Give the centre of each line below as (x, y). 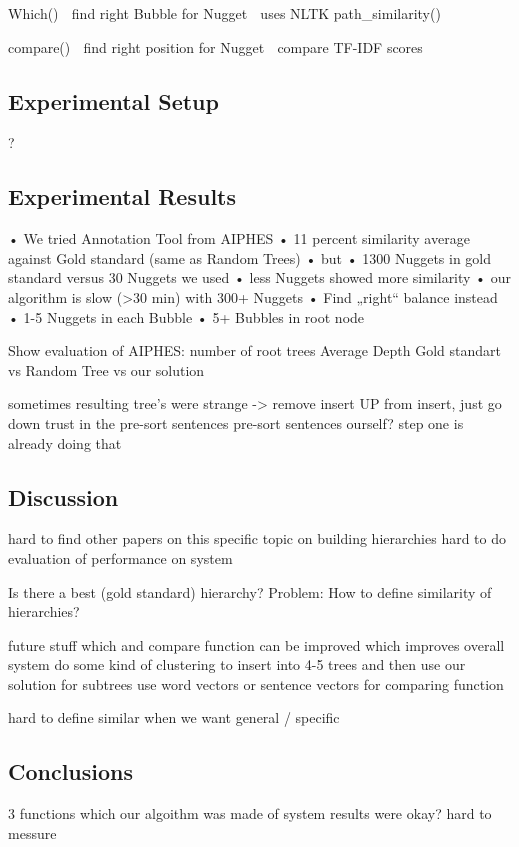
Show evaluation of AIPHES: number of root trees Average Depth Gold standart (255, 350)
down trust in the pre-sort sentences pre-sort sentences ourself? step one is (236, 422)
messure (32, 832)
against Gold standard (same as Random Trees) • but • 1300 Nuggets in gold (250, 257)
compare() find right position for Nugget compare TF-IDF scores (215, 46)
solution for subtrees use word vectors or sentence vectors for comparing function (256, 683)
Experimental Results (122, 196)
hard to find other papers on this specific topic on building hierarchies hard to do (257, 538)
